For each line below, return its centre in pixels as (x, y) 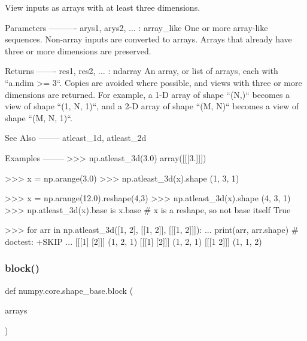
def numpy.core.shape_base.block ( (69, 290)
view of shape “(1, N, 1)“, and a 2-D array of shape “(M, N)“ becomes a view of (152, 106)
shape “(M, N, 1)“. (39, 117)
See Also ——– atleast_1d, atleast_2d (76, 138)
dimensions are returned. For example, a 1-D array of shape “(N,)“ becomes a (148, 94)
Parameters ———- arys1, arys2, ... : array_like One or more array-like (136, 27)
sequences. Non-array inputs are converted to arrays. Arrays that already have (148, 39)
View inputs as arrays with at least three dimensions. (103, 7)
